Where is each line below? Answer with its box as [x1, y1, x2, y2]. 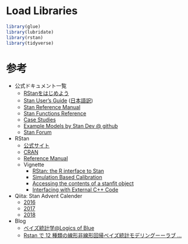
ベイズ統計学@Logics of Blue [23, 225, 94, 232]
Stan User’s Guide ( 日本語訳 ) [23, 97, 93, 104]
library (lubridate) [6, 29, 54, 35]
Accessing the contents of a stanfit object [32, 180, 134, 187]
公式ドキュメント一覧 [14, 83, 67, 90]
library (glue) [6, 24, 41, 29]
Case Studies [23, 116, 56, 123]
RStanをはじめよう [23, 90, 70, 97]
